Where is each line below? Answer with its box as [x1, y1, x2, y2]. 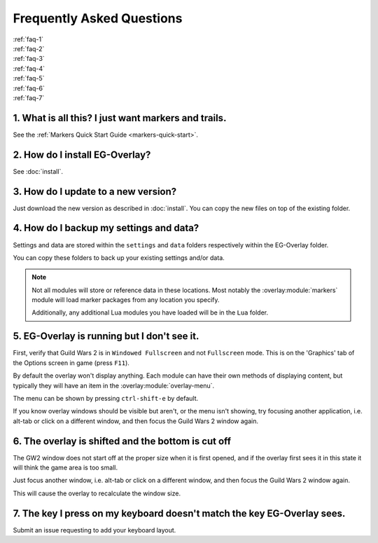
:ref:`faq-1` [13, 35, 44, 43]
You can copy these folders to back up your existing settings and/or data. [13, 253, 225, 262]
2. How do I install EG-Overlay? [13, 149, 151, 160]
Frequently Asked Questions [13, 11, 183, 26]
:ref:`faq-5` [13, 74, 45, 83]
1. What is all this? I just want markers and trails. [13, 112, 227, 124]
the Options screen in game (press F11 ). [13, 358, 129, 367]
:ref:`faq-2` [13, 44, 45, 53]
